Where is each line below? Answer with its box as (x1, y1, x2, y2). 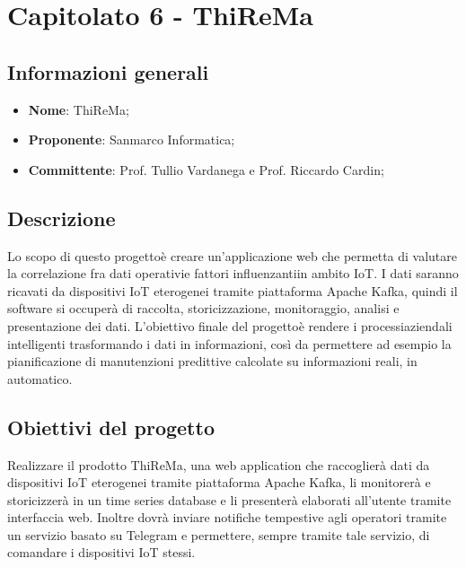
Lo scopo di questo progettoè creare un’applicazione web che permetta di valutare (7, 246, 458, 265)
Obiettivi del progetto (7, 413, 215, 441)
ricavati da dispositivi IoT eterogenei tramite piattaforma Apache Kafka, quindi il (7, 281, 458, 300)
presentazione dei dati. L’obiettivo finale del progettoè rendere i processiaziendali (7, 316, 453, 335)
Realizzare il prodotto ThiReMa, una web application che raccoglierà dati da (7, 455, 430, 474)
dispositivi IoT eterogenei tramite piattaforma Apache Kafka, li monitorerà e (7, 473, 431, 492)
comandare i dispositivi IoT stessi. (7, 543, 196, 562)
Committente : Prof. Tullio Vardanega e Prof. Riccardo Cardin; (28, 160, 384, 179)
